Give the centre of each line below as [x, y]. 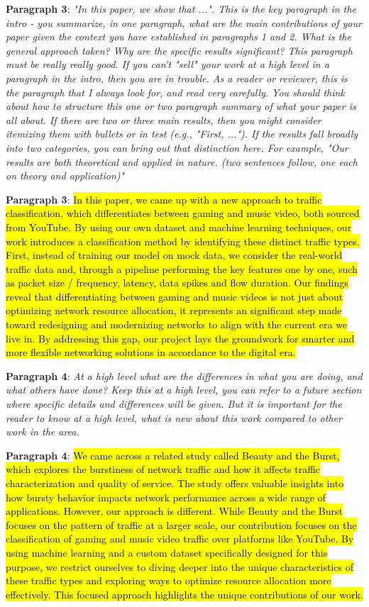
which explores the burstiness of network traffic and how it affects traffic [163, 469]
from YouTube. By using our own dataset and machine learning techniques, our [179, 227]
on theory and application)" [65, 176]
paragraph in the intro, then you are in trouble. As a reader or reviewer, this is [177, 78]
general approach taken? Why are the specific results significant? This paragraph [179, 50]
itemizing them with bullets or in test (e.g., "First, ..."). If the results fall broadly [182, 134]
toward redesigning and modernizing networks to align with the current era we [177, 324]
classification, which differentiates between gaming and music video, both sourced [183, 213]
